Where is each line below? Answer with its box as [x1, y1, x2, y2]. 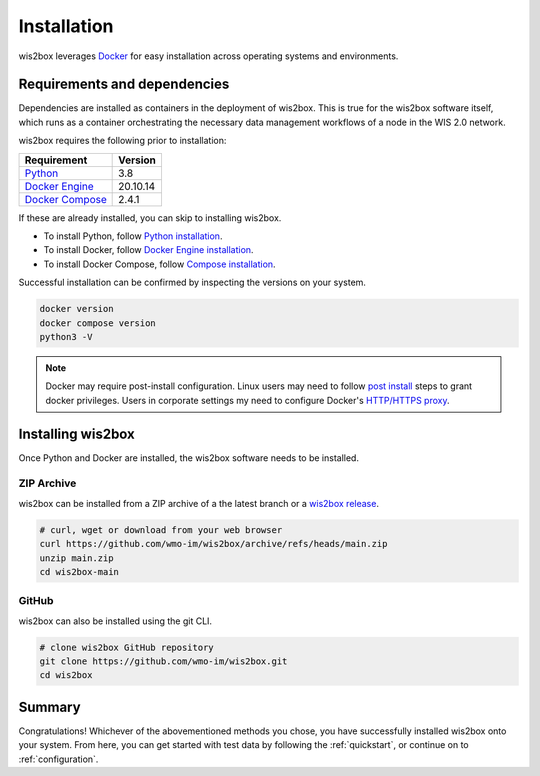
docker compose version [39, 317, 157, 329]
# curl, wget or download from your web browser [39, 524, 283, 535]
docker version [39, 303, 114, 315]
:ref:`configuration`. [18, 753, 99, 765]
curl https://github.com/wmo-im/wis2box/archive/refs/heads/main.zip [39, 538, 388, 550]
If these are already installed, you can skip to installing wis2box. [18, 211, 282, 224]
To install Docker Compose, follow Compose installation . [43, 258, 276, 270]
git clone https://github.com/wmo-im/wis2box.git [39, 656, 288, 667]
